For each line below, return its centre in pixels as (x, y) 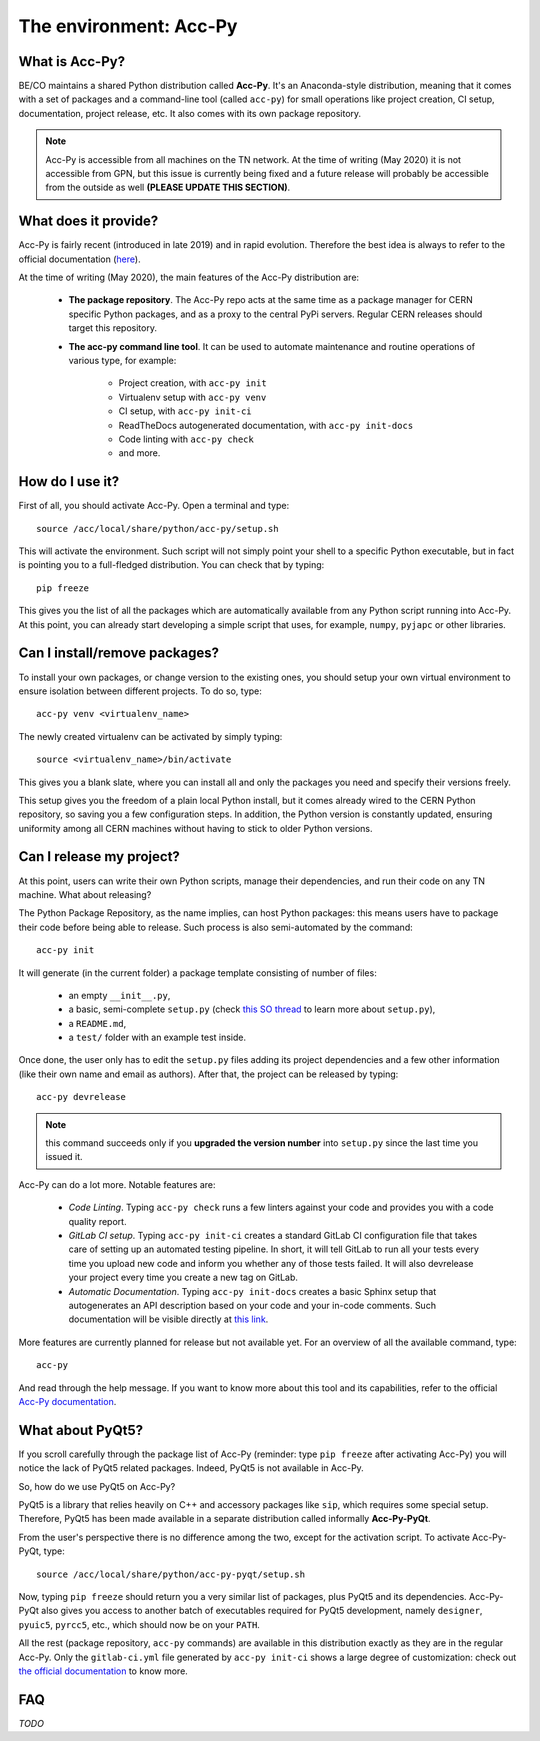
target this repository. (112, 328)
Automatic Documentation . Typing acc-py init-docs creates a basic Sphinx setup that (252, 1291)
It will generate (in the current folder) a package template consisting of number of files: (197, 972)
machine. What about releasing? (85, 894)
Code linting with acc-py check (186, 439)
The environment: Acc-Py (128, 26)
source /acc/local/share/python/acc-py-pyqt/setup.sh (170, 1574)
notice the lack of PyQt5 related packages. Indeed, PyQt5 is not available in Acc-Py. (191, 1468)
